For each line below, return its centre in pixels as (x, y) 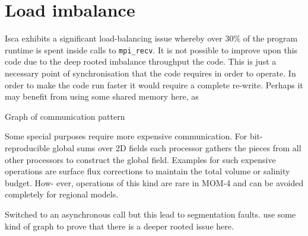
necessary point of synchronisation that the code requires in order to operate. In (150, 73)
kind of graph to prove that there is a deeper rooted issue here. (119, 226)
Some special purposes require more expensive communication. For (126, 136)
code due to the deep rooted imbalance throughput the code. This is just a (141, 61)
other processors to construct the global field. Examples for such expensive (140, 159)
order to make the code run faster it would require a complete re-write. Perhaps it (154, 84)
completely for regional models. (62, 194)
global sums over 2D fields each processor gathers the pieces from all (177, 147)
